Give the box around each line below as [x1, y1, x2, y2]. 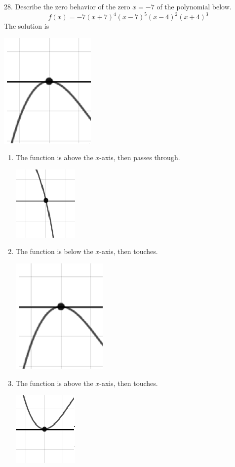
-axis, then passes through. [99, 152, 180, 163]
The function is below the [15, 246, 93, 256]
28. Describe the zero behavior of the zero [4, 1, 130, 11]
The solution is [4, 21, 49, 31]
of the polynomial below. [157, 1, 232, 11]
